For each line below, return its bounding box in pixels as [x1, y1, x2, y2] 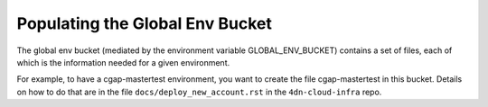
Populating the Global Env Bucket [16, 13, 273, 33]
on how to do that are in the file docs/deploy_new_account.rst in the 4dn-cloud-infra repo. [16, 86, 382, 97]
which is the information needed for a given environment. [16, 57, 230, 67]
